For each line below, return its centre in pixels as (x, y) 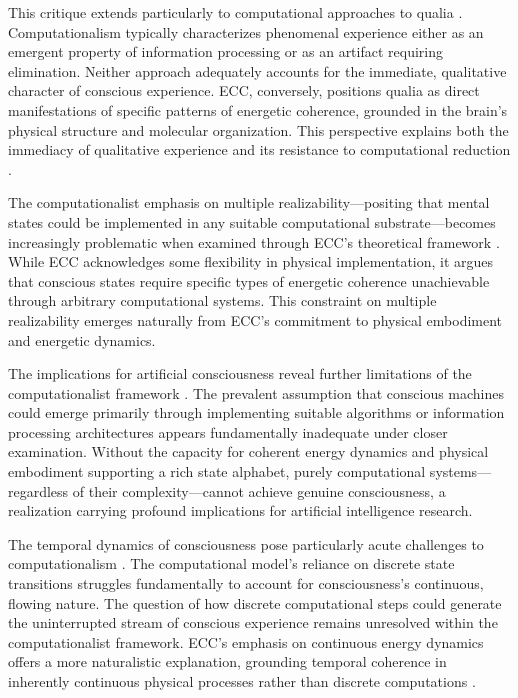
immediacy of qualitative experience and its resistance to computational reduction (259, 149)
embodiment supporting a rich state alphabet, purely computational (217, 471)
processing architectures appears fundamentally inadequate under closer (228, 431)
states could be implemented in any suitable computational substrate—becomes (252, 221)
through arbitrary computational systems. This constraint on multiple (222, 300)
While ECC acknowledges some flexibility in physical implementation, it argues (251, 261)
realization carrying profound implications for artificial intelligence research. (240, 510)
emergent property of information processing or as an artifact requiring (226, 51)
